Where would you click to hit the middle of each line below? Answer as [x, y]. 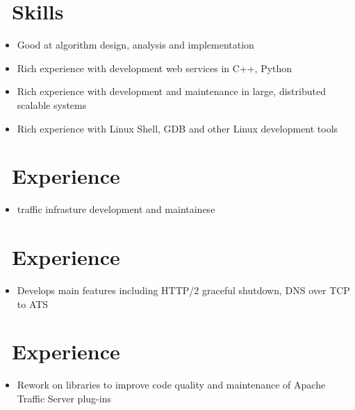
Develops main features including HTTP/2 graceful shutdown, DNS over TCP [183, 290]
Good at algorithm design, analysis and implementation [135, 45]
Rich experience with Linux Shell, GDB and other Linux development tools [177, 128]
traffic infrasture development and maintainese [116, 209]
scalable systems [52, 104]
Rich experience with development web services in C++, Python [155, 68]
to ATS [33, 304]
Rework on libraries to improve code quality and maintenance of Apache [171, 385]
